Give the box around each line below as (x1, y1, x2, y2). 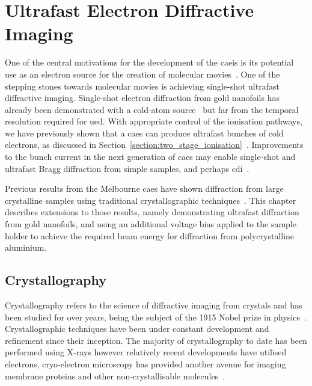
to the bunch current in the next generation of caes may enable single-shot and (5, 150, 296, 163)
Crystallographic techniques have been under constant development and (5, 322, 269, 335)
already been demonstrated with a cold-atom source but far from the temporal (5, 103, 299, 115)
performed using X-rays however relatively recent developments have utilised (5, 346, 287, 358)
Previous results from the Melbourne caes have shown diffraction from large (5, 182, 284, 195)
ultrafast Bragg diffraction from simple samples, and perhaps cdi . (5, 162, 249, 174)
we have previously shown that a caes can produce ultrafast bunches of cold (5, 126, 284, 139)
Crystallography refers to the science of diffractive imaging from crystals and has (5, 299, 302, 311)
